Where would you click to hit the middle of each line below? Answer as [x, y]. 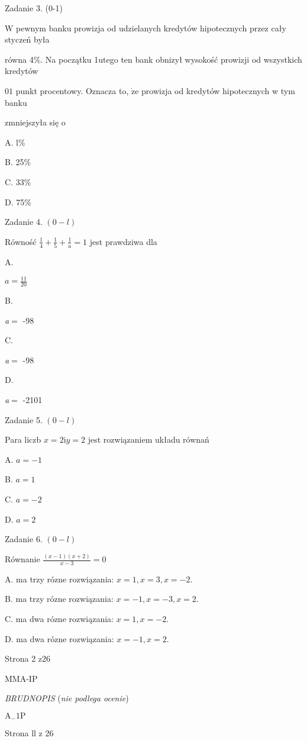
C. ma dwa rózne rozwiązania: [59, 619]
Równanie [22, 559]
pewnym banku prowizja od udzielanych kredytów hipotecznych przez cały [151, 28]
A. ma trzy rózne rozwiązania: [59, 579]
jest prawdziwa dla [123, 241]
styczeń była [27, 39]
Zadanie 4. [24, 222]
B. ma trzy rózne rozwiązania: [59, 599]
